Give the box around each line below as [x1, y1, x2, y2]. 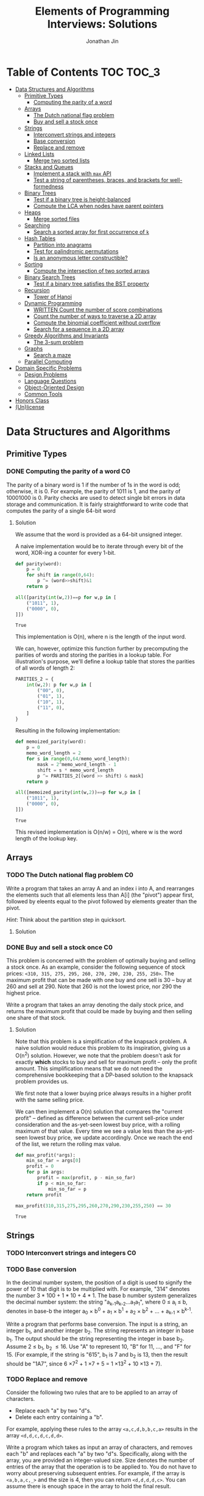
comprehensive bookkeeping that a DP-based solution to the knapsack [15, 1071, 194, 1079]
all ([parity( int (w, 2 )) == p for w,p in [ [15, 594, 117, 601]
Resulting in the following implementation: [15, 727, 121, 734]
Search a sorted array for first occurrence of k [33, 228, 149, 236]
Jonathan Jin [86, 37, 119, 45]
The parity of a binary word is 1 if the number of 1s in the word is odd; [6, 481, 181, 488]
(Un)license [15, 403, 44, 410]
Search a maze [33, 351, 71, 358]
